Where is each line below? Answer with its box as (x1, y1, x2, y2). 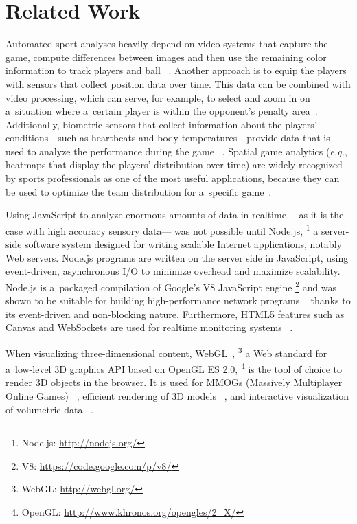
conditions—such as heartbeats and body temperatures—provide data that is (5, 130, 330, 145)
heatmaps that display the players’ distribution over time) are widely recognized (5, 157, 343, 172)
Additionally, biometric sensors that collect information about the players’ (5, 117, 317, 131)
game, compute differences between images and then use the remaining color (5, 49, 327, 64)
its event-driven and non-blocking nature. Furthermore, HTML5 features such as (5, 306, 345, 321)
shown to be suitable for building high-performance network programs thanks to (5, 293, 351, 308)
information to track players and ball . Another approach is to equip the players (5, 63, 347, 78)
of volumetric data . (5, 402, 94, 416)
